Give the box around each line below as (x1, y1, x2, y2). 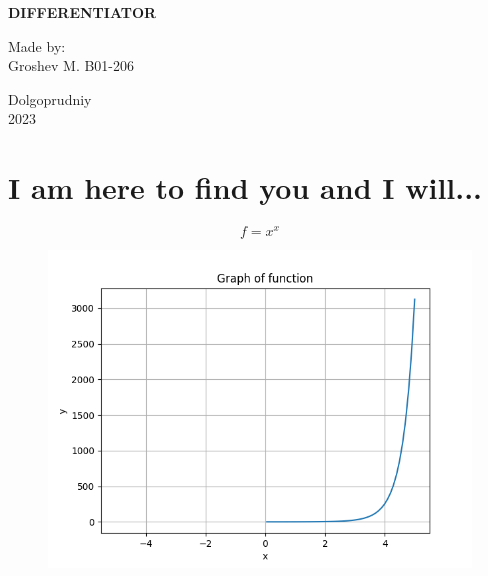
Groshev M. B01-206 (8, 55, 135, 76)
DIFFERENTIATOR (8, 2, 157, 22)
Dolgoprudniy (8, 88, 92, 109)
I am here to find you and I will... (8, 167, 483, 208)
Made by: (8, 35, 66, 56)
